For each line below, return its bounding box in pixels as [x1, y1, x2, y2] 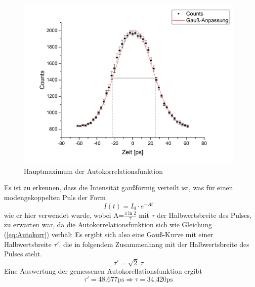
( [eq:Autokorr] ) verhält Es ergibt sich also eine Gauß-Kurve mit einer [4, 229, 213, 240]
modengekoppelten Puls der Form [4, 192, 106, 202]
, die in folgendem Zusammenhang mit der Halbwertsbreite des [59, 239, 249, 249]
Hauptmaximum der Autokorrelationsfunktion [24, 165, 163, 176]
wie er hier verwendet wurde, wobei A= [4, 209, 124, 220]
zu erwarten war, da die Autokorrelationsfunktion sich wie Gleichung [4, 219, 212, 230]
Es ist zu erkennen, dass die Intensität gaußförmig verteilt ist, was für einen [4, 182, 233, 193]
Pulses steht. [4, 248, 42, 259]
